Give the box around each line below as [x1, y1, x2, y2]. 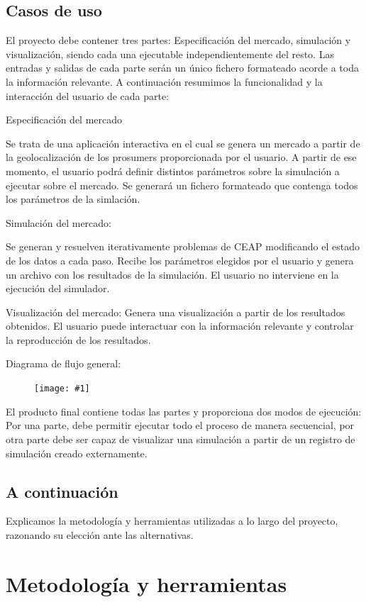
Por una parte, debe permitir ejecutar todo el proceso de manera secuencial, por [6, 418, 355, 433]
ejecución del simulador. [6, 281, 110, 296]
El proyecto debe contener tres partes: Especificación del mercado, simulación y [6, 33, 351, 48]
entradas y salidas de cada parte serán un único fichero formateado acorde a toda [6, 60, 359, 75]
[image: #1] [34, 384, 90, 394]
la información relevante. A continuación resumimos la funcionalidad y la [6, 74, 323, 89]
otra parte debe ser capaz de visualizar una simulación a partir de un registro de [6, 431, 355, 446]
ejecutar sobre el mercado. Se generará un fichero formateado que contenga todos [6, 177, 358, 192]
